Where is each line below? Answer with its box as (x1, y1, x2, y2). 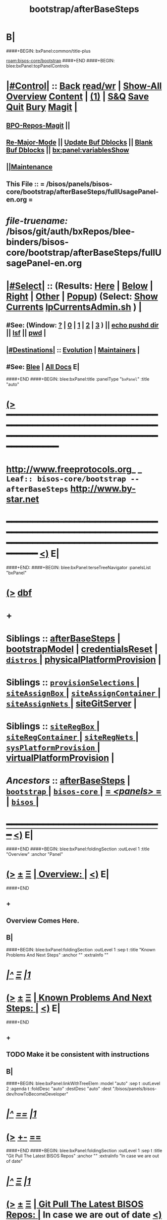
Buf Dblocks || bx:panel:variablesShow (6, 146, 129, 154)
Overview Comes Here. (6, 916, 79, 925)
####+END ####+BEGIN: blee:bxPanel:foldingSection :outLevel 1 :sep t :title (6, 1148, 163, 1154)
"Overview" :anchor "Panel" (6, 851, 63, 857)
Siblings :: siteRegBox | (6, 720, 100, 732)
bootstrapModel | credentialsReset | (6, 643, 158, 655)
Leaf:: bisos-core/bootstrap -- (6, 474, 140, 484)
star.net (6, 494, 39, 505)
